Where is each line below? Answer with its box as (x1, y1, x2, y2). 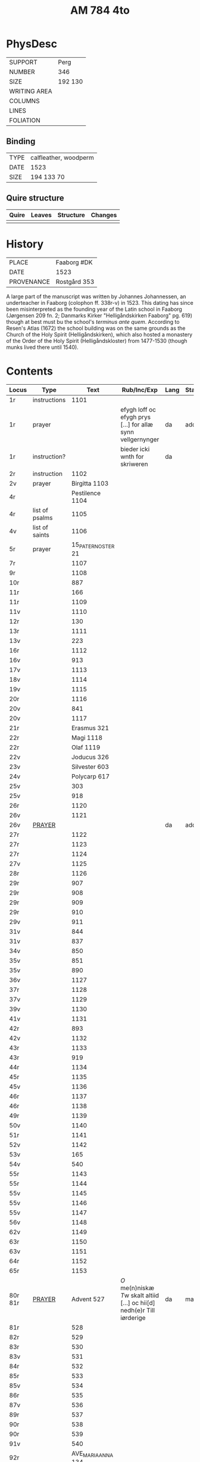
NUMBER (9, 67, 35, 76)
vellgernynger (120, 435, 160, 444)
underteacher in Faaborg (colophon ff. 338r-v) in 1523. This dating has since (6, 299, 193, 306)
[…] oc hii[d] (120, 1299, 156, 1307)
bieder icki (120, 445, 150, 453)
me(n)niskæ (120, 1284, 155, 1292)
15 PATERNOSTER (71, 540, 115, 550)
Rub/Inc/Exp (121, 386, 158, 394)
